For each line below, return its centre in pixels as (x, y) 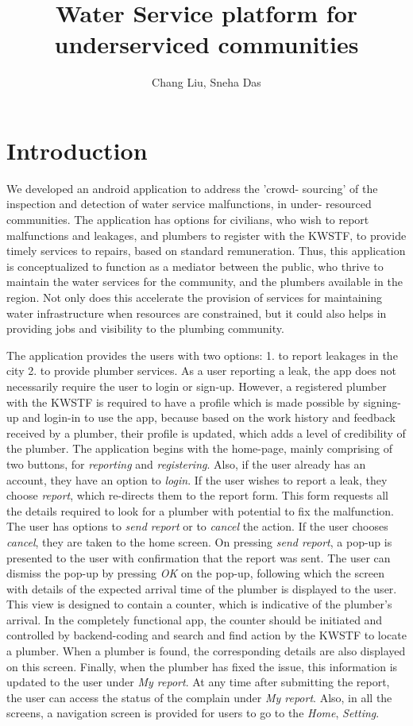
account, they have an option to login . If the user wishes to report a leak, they (197, 479)
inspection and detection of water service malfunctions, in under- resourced (189, 204)
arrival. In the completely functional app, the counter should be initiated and (195, 619)
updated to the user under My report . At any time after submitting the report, (198, 682)
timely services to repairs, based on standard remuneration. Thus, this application (206, 251)
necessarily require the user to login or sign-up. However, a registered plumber (197, 386)
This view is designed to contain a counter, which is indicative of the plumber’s (199, 604)
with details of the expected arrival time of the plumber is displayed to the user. (202, 588)
